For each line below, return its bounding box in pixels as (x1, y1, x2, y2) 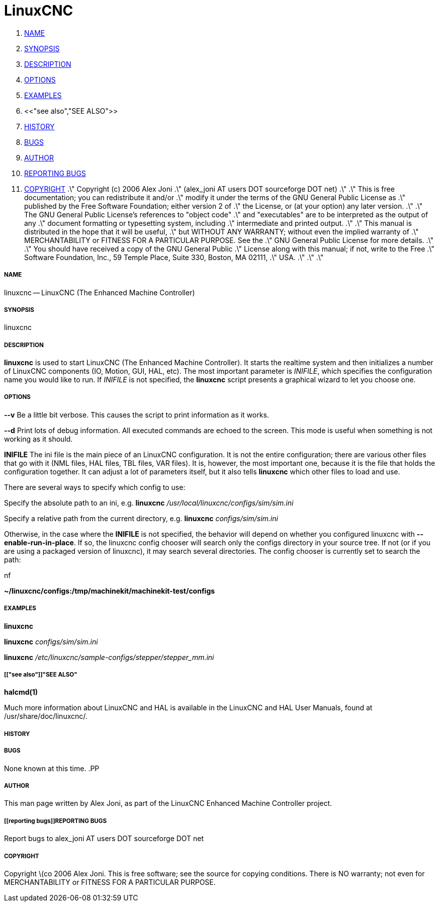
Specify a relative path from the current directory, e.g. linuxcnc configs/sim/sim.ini (4, 514, 278, 523)
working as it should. (4, 434, 73, 443)
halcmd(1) (4, 688, 38, 697)
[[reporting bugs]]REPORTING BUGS (4, 817, 107, 825)
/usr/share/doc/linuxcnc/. (4, 712, 87, 721)
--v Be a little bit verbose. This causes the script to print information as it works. (4, 410, 269, 419)
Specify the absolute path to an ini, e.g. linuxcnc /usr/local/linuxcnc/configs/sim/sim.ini (4, 498, 294, 507)
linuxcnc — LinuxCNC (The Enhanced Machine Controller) (4, 288, 195, 297)
